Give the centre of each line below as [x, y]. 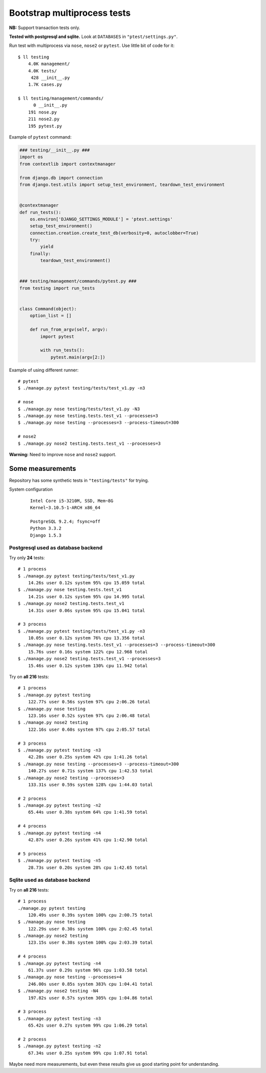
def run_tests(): [40, 212]
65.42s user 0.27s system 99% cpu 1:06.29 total [88, 1025]
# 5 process [32, 854]
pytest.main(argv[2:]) [78, 357]
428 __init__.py [50, 77]
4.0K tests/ [42, 71]
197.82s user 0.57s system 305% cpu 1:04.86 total [90, 998]
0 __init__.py [50, 105]
